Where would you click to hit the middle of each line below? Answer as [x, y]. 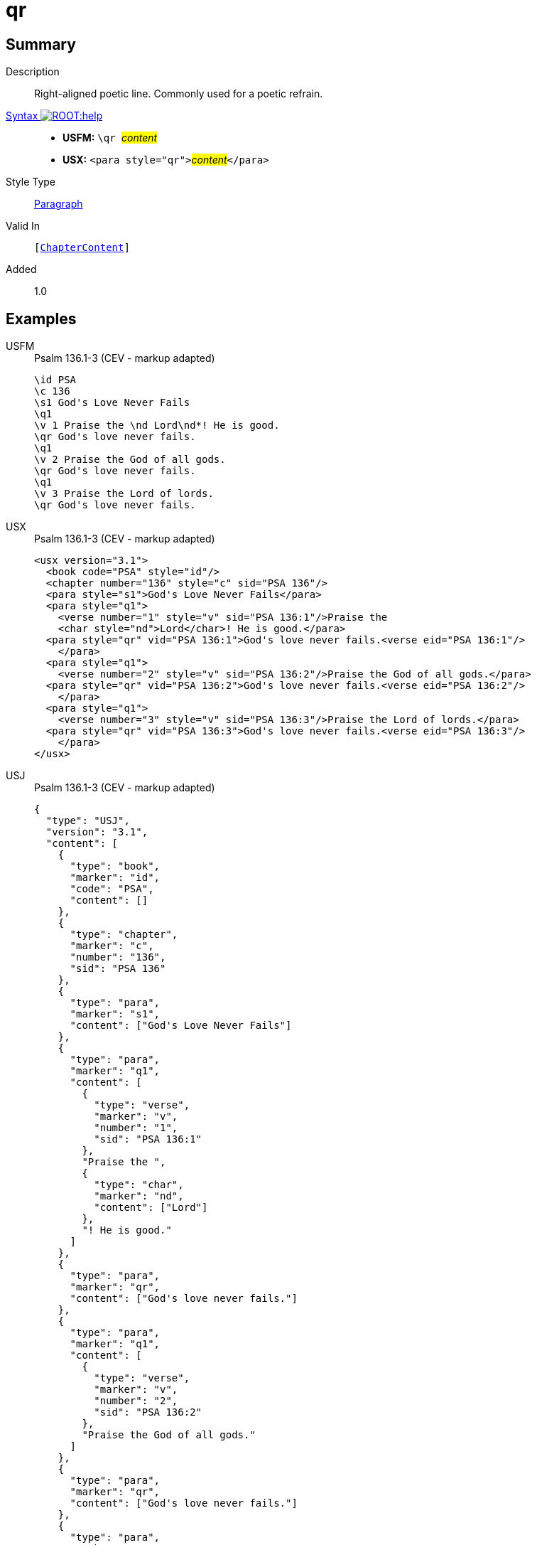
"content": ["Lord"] [151, 1208]
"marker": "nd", [139, 1196]
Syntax [22, 116]
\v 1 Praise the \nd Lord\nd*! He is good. [157, 426]
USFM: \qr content [110, 138]
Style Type [31, 182]
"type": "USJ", [88, 821]
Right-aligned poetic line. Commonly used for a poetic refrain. [179, 94]
